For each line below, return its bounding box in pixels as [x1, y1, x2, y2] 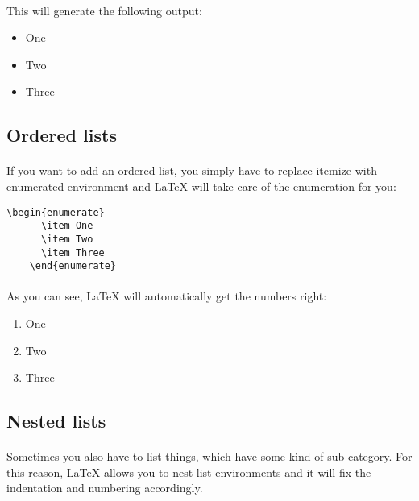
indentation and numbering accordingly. [6, 479, 203, 496]
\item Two [40, 233, 93, 245]
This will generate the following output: [6, 2, 202, 19]
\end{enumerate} [29, 260, 117, 272]
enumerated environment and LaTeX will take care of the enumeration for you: [6, 177, 396, 194]
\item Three [40, 246, 105, 259]
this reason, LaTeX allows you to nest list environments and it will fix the [6, 463, 371, 480]
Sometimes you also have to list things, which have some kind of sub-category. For [6, 448, 413, 465]
